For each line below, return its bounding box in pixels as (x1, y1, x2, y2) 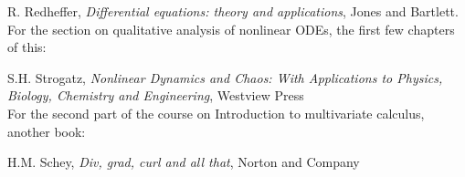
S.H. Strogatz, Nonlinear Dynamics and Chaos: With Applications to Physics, (7, 68, 443, 87)
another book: (7, 121, 86, 141)
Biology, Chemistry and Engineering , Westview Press (7, 86, 304, 105)
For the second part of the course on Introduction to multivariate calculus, (7, 103, 425, 122)
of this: (7, 37, 47, 57)
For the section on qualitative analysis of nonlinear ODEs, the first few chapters (7, 19, 455, 38)
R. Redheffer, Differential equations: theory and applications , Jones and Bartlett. (7, 2, 459, 20)
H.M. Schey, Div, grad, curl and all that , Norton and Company (7, 152, 360, 172)
